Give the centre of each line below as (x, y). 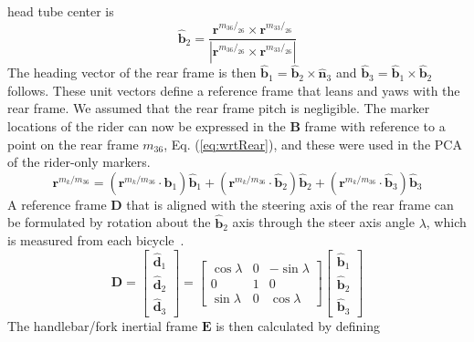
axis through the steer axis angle (323, 222)
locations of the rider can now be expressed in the (147, 125)
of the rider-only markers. (79, 162)
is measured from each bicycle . (96, 240)
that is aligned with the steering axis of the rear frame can (290, 204)
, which (446, 222)
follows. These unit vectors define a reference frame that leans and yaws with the (234, 90)
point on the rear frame (73, 144)
